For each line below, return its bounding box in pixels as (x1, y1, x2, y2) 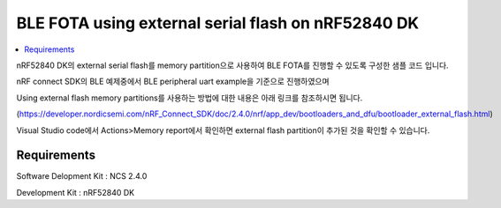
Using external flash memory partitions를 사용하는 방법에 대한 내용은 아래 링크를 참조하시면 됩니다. (16, 93, 363, 103)
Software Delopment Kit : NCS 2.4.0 (16, 171, 148, 182)
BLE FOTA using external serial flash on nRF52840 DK (16, 13, 420, 33)
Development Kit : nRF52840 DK (16, 187, 135, 197)
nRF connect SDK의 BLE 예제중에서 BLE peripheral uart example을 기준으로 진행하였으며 (16, 76, 330, 87)
